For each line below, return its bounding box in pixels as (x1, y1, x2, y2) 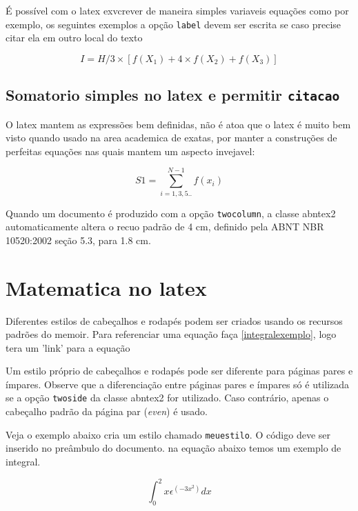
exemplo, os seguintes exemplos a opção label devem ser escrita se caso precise (6, 17, 341, 31)
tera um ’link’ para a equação (6, 340, 130, 354)
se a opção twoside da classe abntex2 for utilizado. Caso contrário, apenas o (6, 390, 329, 405)
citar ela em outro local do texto (6, 30, 143, 45)
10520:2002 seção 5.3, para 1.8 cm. (6, 232, 151, 247)
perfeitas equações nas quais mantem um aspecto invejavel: (6, 143, 255, 158)
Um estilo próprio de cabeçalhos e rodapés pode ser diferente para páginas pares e (6, 363, 353, 378)
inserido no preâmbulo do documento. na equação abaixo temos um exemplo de (6, 441, 341, 455)
